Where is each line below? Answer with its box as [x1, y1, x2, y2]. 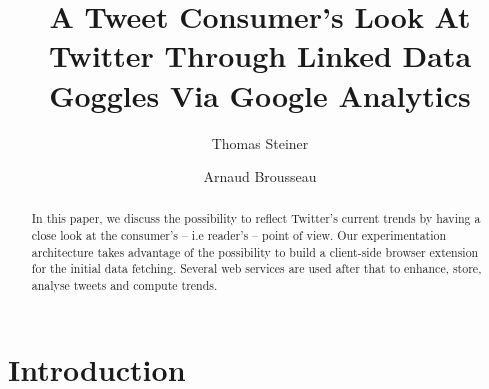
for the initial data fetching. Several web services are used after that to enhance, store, [31, 260, 482, 277]
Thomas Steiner [211, 132, 309, 153]
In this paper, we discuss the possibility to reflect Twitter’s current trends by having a [31, 210, 481, 227]
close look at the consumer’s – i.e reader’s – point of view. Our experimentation [31, 227, 447, 244]
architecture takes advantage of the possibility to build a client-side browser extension [31, 243, 479, 260]
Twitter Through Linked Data [48, 35, 472, 76]
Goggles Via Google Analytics [49, 74, 471, 115]
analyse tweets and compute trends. [31, 277, 218, 294]
